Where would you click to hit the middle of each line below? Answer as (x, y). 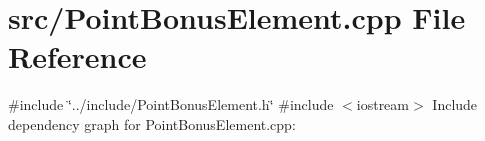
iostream (383, 104)
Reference (77, 56)
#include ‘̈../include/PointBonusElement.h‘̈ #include (171, 104)
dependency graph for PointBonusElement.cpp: (152, 123)
